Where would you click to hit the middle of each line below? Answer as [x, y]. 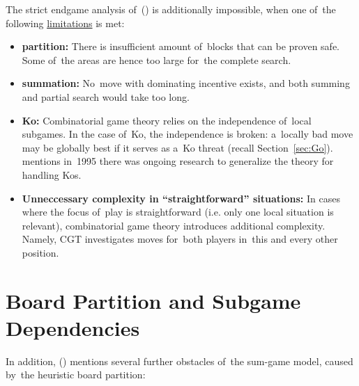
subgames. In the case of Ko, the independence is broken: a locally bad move [188, 134]
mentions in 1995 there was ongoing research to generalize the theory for [178, 161]
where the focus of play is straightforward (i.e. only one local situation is [178, 212]
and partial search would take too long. [106, 96]
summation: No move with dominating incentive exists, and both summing [186, 83]
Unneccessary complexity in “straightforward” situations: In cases [181, 198]
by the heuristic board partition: [76, 375]
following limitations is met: [65, 23]
